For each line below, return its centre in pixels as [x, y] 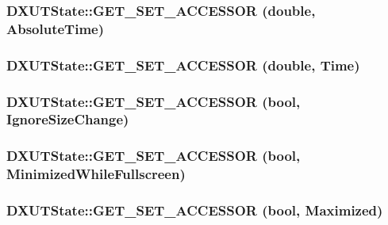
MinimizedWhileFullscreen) [96, 174]
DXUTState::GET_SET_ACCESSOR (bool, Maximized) [195, 210]
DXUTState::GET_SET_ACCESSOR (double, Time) [183, 65]
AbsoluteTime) [56, 28]
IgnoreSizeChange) [68, 119]
